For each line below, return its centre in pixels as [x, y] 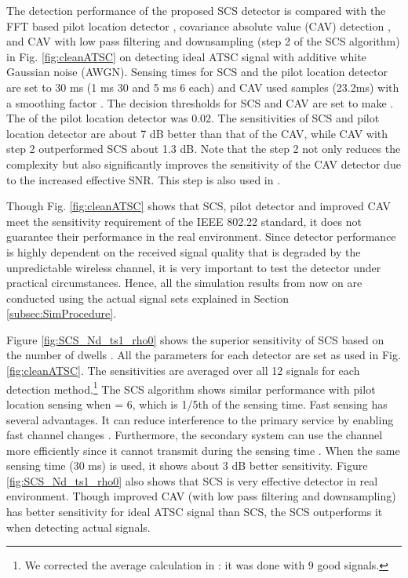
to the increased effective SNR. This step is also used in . [144, 179]
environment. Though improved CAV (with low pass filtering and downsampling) [201, 496]
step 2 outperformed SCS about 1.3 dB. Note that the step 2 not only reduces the [204, 149]
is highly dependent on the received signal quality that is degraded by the [184, 251]
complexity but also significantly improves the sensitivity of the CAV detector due [204, 164]
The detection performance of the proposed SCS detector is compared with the [196, 10]
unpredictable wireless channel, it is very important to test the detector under [194, 267]
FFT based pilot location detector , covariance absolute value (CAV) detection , [199, 25]
